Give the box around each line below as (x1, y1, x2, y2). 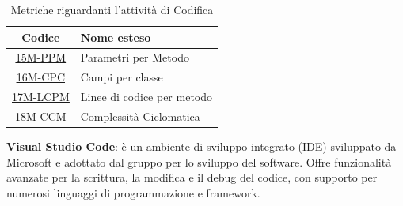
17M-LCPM (12, 88, 70, 105)
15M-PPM (15, 49, 67, 66)
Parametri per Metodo (80, 49, 189, 66)
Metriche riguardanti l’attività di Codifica (10, 2, 214, 17)
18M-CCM (15, 107, 67, 124)
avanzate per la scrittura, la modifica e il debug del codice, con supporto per (6, 169, 378, 185)
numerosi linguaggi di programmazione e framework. (6, 184, 260, 200)
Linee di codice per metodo (80, 88, 213, 105)
